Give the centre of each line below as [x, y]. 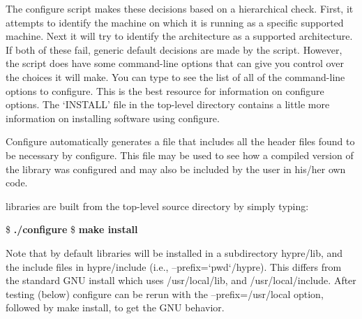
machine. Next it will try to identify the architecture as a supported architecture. [179, 36]
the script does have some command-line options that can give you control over [175, 63]
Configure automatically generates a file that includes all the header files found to [180, 141]
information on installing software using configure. [113, 118]
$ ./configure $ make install [72, 229]
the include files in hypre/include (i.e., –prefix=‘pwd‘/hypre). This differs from [174, 266]
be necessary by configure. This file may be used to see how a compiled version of [180, 155]
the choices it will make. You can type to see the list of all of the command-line [175, 76]
